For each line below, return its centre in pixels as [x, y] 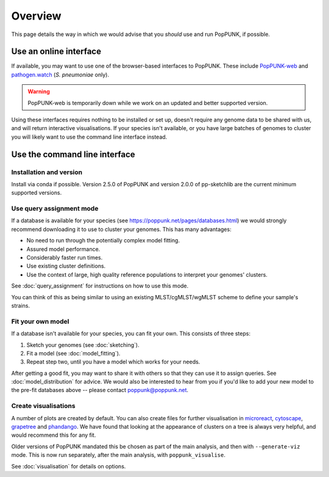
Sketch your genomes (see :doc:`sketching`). [83, 344]
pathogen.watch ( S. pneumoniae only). [60, 75]
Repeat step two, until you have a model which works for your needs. [113, 362]
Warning [39, 92]
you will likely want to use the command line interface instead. [89, 137]
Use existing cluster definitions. [66, 266]
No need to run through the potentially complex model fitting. [103, 241]
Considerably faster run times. [65, 258]
